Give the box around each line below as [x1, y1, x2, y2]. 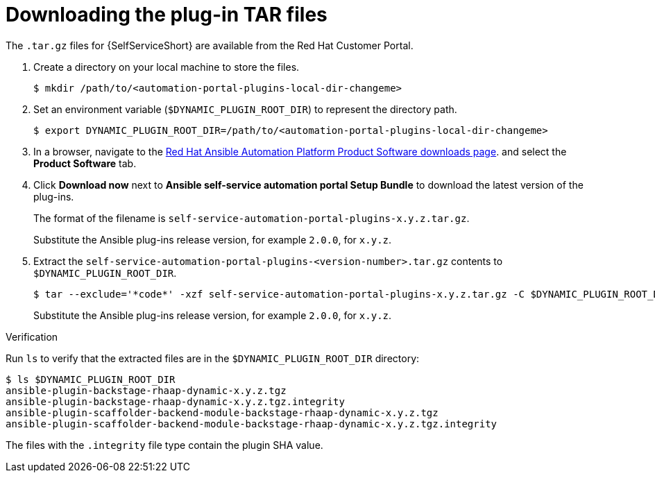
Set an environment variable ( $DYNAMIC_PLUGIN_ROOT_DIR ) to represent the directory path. [33, 103, 457, 115]
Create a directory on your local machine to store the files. [33, 60, 300, 73]
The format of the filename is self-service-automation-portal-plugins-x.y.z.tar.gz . [33, 212, 470, 224]
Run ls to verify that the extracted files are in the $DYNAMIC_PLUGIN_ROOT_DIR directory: [6, 352, 420, 364]
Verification [6, 330, 58, 343]
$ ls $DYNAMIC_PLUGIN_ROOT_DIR [6, 373, 176, 385]
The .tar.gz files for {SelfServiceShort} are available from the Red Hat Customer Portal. [6, 39, 414, 51]
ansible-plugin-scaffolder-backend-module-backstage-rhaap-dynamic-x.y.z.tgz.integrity [6, 418, 497, 429]
